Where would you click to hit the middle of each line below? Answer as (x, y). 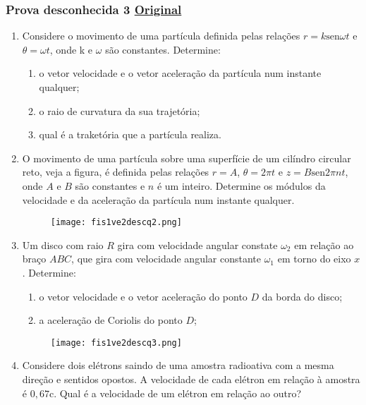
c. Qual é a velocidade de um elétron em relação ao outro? (175, 393)
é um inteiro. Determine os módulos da (241, 185)
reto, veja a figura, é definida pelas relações (116, 172)
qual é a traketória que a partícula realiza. (130, 134)
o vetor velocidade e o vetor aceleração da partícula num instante (180, 73)
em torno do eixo (314, 259)
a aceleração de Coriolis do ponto (111, 320)
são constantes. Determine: (163, 49)
